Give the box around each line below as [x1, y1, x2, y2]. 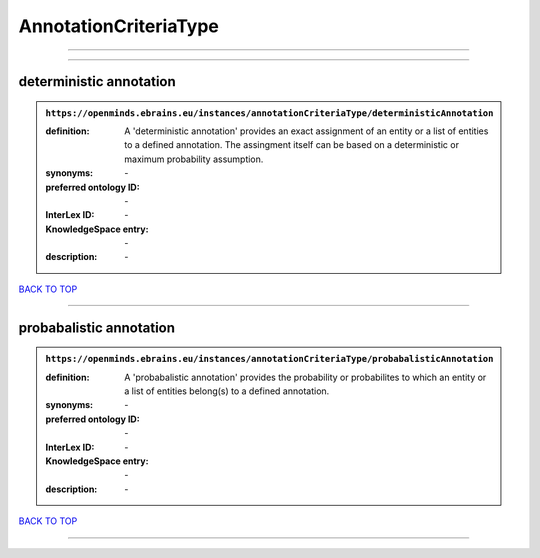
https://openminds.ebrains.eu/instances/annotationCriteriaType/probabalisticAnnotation [45, 353, 494, 365]
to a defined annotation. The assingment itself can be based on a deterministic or [124, 139, 460, 151]
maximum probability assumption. [124, 153, 264, 165]
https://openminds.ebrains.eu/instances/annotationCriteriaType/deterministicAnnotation [45, 107, 494, 119]
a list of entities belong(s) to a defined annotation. [124, 385, 330, 397]
